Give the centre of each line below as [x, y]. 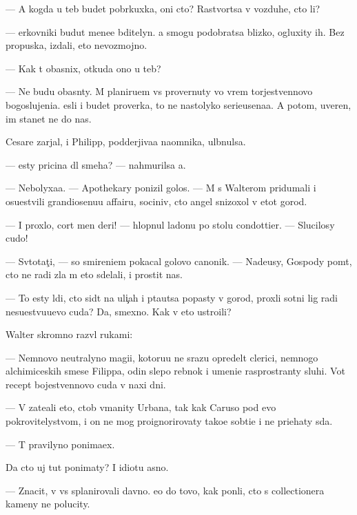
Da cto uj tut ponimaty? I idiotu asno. [87, 467]
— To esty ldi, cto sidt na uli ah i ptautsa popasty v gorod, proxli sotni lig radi [172, 297]
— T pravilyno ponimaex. [60, 444]
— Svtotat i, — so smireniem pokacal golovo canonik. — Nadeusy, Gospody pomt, [179, 261]
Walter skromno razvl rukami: [69, 334]
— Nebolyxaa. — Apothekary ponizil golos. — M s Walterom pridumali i [161, 188]
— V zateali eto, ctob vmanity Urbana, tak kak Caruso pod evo [141, 407]
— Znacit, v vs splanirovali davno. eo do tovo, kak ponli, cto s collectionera [165, 490]
